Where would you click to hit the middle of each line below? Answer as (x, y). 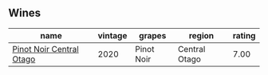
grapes (153, 35)
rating (244, 35)
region (201, 35)
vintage (112, 35)
